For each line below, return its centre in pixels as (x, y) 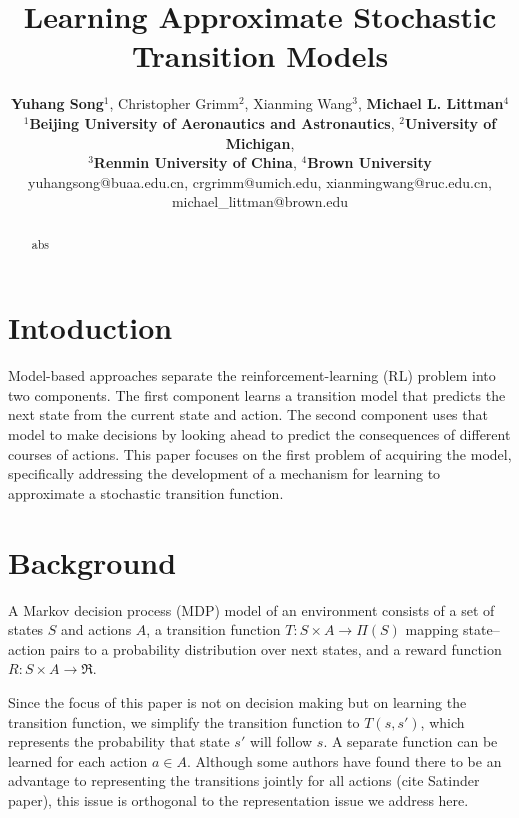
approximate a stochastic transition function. (146, 492)
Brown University (369, 162)
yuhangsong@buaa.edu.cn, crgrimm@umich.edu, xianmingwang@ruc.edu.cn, (260, 181)
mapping (432, 629)
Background (92, 561)
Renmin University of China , (195, 162)
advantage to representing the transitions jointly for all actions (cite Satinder (244, 780)
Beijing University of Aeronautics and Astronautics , (212, 122)
